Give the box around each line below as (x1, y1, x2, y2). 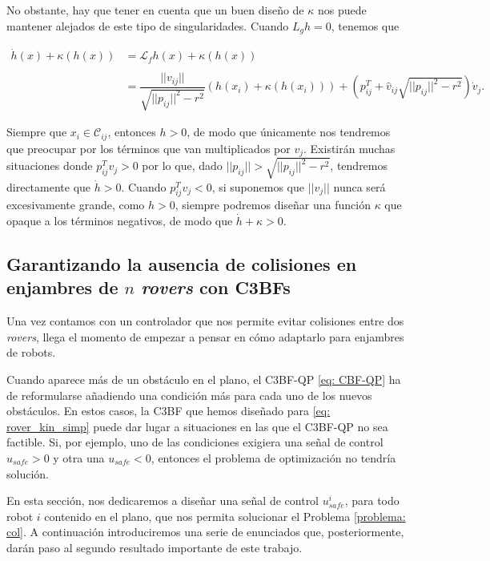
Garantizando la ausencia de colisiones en (6, 252, 357, 276)
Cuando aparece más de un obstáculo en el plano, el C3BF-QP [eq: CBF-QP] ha (6, 371, 401, 388)
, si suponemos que (211, 178, 305, 195)
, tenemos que (331, 17, 400, 34)
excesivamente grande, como (6, 196, 145, 213)
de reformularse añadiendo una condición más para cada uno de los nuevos (6, 386, 372, 403)
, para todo (344, 492, 400, 509)
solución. (6, 465, 49, 482)
